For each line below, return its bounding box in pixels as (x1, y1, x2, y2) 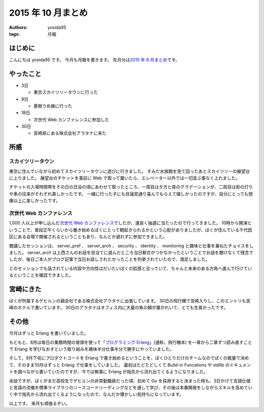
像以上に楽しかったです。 (9, 198, 61, 204)
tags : (9, 31, 20, 37)
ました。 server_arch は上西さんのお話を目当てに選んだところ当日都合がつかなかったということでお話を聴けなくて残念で (9, 249, 254, 255)
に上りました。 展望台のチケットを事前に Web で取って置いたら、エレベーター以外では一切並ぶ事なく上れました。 (9, 175, 240, 181)
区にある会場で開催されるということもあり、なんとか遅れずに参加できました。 (9, 234, 168, 239)
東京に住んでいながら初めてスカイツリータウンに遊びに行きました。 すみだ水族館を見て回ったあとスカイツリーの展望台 (9, 168, 250, 174)
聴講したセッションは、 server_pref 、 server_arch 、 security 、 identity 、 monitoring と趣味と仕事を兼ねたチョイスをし (9, 242, 254, 249)
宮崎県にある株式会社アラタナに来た (33, 130, 107, 136)
